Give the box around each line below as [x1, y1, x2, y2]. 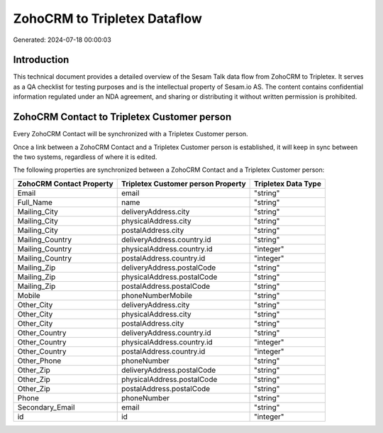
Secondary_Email [17, 402, 75, 412]
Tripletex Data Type [254, 178, 322, 188]
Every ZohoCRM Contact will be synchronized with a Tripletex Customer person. [13, 130, 248, 138]
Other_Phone [17, 356, 62, 366]
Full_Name [17, 197, 53, 207]
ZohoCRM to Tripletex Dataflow [13, 11, 202, 26]
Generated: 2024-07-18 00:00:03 [13, 35, 111, 44]
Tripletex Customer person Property [121, 178, 246, 188]
